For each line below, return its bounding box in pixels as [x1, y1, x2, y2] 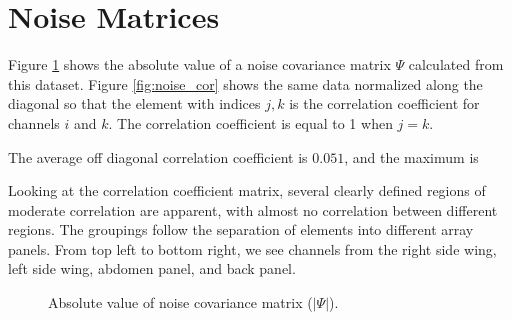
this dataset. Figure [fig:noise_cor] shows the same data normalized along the [8, 73, 483, 94]
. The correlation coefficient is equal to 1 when [108, 112, 393, 133]
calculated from [408, 54, 504, 75]
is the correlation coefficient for [289, 93, 480, 114]
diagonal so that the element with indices [8, 93, 261, 114]
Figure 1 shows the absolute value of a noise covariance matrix [8, 54, 391, 75]
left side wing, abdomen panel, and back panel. [8, 258, 296, 279]
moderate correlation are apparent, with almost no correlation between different [8, 199, 498, 220]
